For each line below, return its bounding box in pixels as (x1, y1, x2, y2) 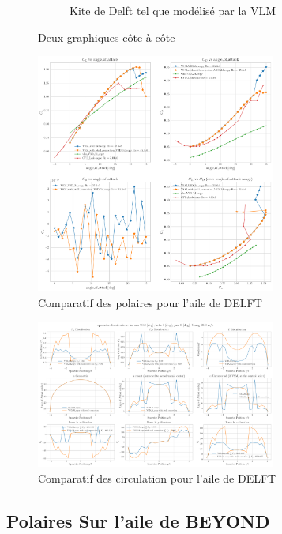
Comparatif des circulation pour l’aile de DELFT (38, 469, 276, 486)
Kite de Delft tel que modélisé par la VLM (70, 2, 276, 18)
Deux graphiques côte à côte (38, 28, 175, 45)
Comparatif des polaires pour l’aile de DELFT (38, 295, 262, 311)
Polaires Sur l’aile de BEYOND (6, 508, 270, 532)
